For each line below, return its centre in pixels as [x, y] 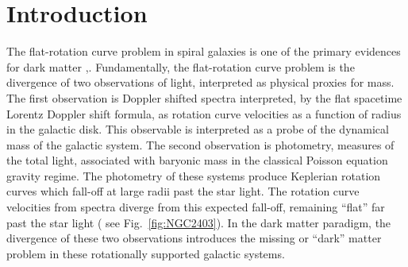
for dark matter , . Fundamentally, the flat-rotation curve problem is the [181, 66]
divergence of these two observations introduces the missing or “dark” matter [194, 238]
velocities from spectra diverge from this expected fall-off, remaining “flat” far [196, 207]
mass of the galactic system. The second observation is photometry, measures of [200, 144]
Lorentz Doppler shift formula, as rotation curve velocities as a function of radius [204, 113]
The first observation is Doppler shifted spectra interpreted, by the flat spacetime [204, 97]
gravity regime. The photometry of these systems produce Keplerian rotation [194, 175]
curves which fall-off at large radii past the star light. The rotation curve [183, 191]
